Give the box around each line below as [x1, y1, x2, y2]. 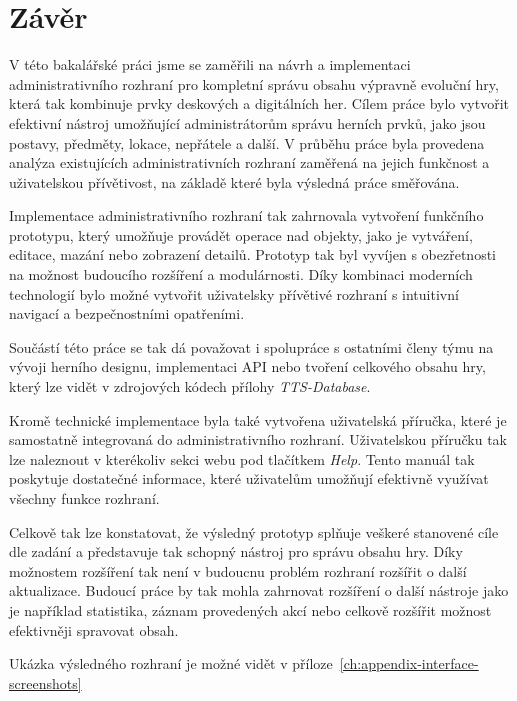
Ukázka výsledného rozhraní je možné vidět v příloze [9, 653, 333, 674]
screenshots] [9, 672, 82, 693]
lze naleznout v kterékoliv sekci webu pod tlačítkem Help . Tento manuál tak [9, 448, 475, 469]
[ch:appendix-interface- [339, 653, 479, 674]
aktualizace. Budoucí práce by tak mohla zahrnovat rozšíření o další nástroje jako [9, 580, 509, 601]
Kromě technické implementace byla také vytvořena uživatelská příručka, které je [9, 409, 507, 430]
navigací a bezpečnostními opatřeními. [9, 303, 245, 324]
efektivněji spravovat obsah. [9, 619, 179, 640]
